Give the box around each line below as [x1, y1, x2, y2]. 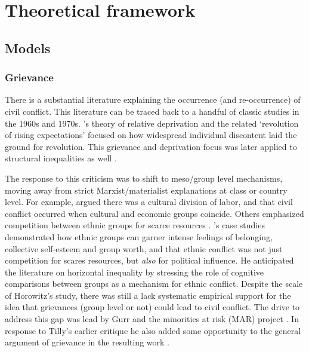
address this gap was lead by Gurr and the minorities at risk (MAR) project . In [5, 313, 299, 325]
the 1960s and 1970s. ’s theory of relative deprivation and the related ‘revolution [5, 117, 299, 129]
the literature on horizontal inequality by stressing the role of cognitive [5, 265, 264, 278]
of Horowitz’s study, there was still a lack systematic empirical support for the [5, 289, 291, 301]
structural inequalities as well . [5, 152, 117, 164]
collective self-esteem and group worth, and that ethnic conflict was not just [5, 242, 283, 255]
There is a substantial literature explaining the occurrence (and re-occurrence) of [5, 93, 301, 106]
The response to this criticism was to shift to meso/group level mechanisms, [5, 172, 283, 184]
